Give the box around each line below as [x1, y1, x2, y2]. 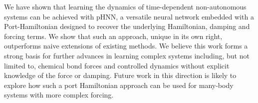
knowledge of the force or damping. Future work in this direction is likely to [4, 70, 237, 80]
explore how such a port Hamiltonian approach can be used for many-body [4, 79, 234, 90]
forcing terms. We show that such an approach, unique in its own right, [4, 30, 223, 41]
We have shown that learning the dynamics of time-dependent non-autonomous [4, 1, 247, 11]
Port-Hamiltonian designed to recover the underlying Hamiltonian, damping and [4, 21, 250, 31]
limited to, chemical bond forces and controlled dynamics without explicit [4, 60, 230, 70]
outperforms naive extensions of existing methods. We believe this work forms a [4, 40, 248, 51]
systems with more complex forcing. [4, 89, 114, 100]
